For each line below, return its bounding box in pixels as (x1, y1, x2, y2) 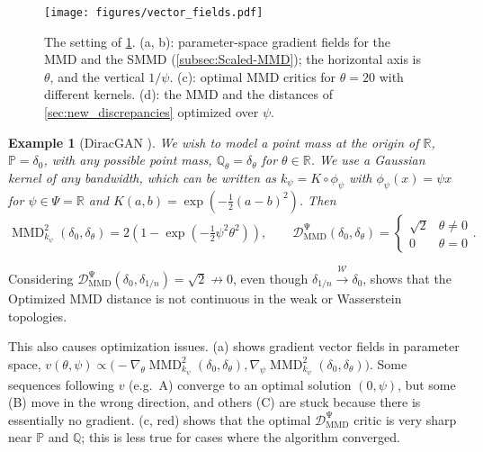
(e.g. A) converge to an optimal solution (129, 375, 352, 393)
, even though (233, 269, 309, 288)
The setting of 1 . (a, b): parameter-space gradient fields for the (44, 32, 390, 50)
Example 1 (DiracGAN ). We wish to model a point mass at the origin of (8, 132, 419, 151)
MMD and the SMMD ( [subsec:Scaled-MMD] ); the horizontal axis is (44, 50, 422, 68)
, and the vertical (49, 67, 145, 86)
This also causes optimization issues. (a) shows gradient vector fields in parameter (8, 337, 460, 356)
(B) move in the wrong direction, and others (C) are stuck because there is (8, 393, 421, 411)
